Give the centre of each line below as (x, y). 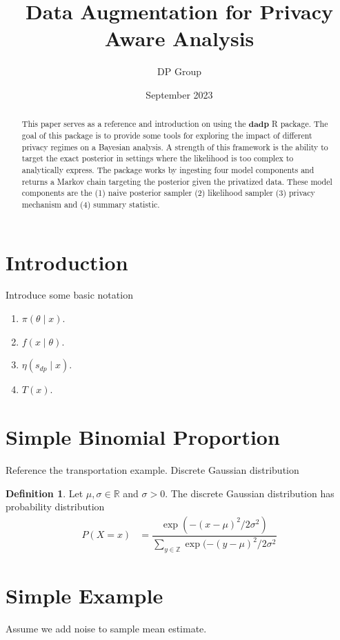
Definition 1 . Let (44, 493)
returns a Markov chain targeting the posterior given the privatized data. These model (177, 181)
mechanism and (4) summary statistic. (91, 204)
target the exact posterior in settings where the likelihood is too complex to (158, 158)
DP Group (179, 71)
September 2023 (179, 94)
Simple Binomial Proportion (143, 437)
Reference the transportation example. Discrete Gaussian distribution (152, 469)
